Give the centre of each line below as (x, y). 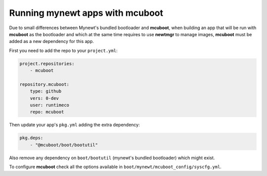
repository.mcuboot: (44, 84)
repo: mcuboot (47, 112)
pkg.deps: (31, 138)
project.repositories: (47, 64)
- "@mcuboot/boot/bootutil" (64, 145)
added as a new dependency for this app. (51, 42)
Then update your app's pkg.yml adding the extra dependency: (75, 125)
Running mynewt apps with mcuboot (86, 13)
